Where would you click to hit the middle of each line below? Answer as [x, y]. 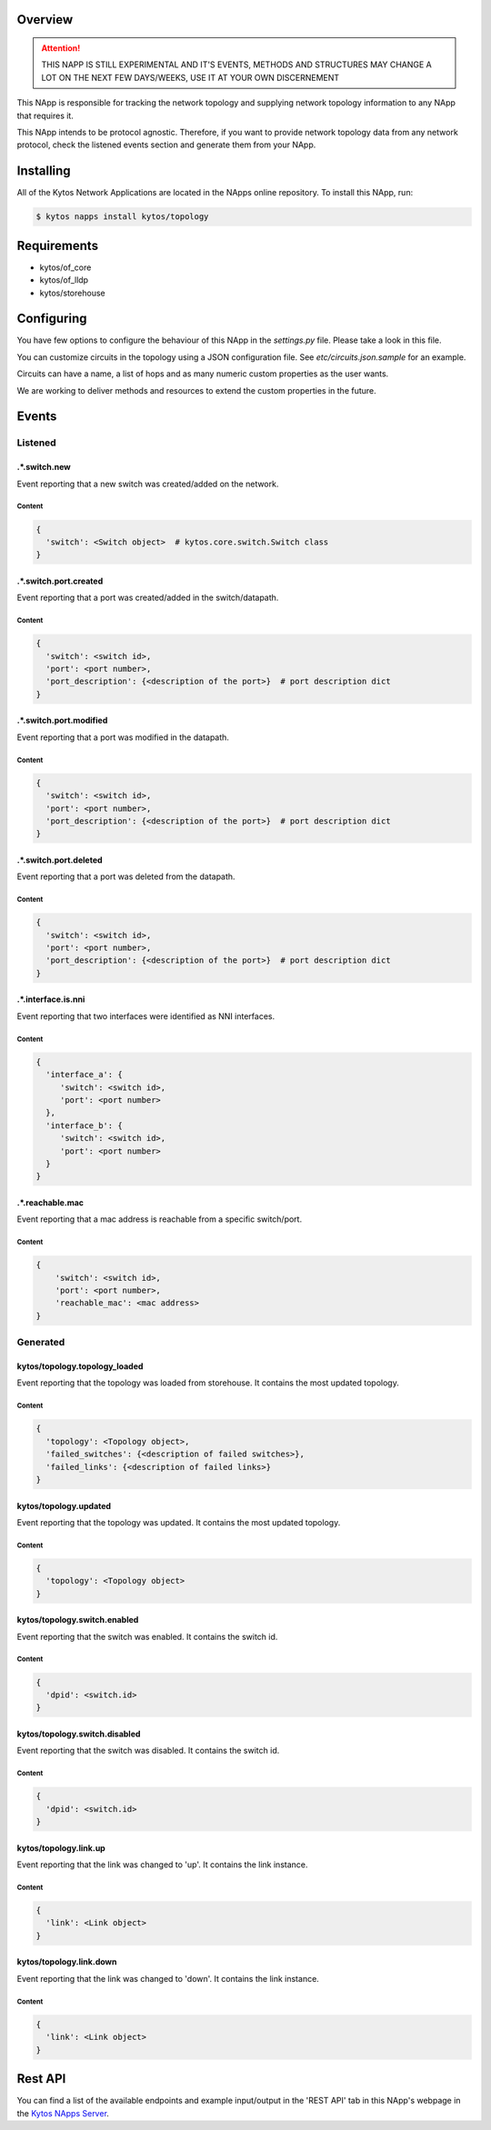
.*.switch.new [44, 467]
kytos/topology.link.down [67, 1962]
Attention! [61, 48]
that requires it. [45, 115]
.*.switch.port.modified [62, 720]
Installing [44, 171]
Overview [45, 20]
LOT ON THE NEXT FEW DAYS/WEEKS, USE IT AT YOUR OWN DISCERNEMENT [190, 77]
